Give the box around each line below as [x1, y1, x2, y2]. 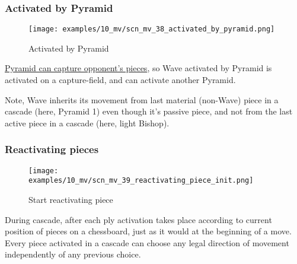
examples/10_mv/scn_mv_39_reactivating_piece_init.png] [28, 176, 254, 185]
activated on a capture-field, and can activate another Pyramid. [5, 74, 236, 86]
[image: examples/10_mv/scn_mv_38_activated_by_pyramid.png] [28, 25, 275, 34]
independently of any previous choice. [5, 248, 141, 260]
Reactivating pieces [5, 142, 99, 157]
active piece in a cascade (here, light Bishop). [5, 116, 170, 129]
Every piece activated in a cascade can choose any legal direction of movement [5, 236, 289, 249]
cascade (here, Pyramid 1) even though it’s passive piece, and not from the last [5, 105, 293, 117]
